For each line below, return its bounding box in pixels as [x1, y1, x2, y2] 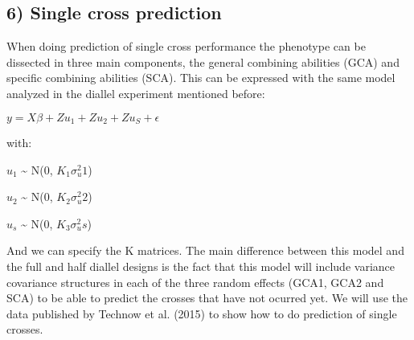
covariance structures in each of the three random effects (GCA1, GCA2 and [6, 273, 384, 290]
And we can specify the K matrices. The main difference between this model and [6, 242, 404, 259]
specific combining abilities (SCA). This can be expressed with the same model [6, 69, 396, 86]
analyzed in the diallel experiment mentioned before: [6, 84, 265, 101]
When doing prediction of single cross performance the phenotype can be [6, 38, 366, 55]
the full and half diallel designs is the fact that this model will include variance [6, 258, 395, 274]
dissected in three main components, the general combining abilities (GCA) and [6, 53, 400, 70]
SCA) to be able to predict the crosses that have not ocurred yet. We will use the [6, 289, 408, 306]
